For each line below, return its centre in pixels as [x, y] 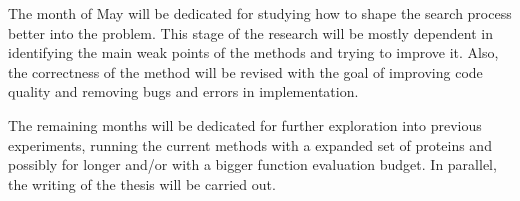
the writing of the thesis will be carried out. [142, 183]
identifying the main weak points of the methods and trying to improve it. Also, [253, 52]
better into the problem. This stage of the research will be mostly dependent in [251, 32]
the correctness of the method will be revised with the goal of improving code [245, 71]
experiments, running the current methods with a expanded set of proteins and [250, 144]
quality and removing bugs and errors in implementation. [183, 91]
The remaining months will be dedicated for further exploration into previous [245, 124]
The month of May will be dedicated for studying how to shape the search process [260, 13]
